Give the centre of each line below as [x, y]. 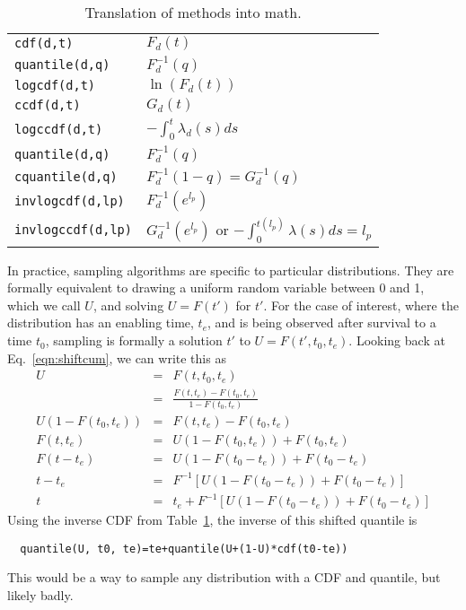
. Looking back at [397, 340]
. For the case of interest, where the [361, 305]
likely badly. [40, 594]
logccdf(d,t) [59, 129]
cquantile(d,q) [66, 176]
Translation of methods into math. [193, 12]
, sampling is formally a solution [134, 340]
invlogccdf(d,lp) [73, 230]
